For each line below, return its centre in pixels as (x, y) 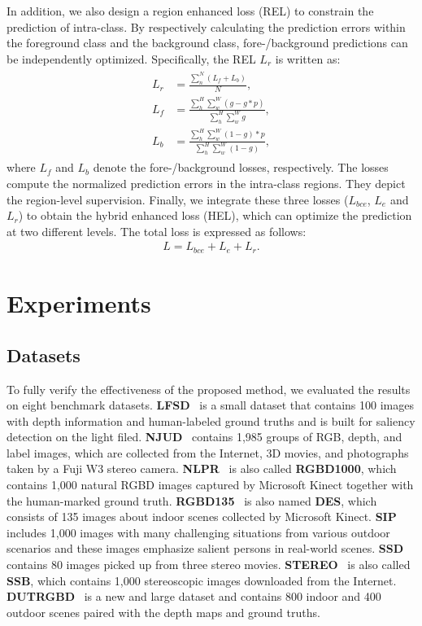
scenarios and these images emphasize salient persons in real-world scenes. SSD (205, 548)
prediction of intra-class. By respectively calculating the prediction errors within (206, 26)
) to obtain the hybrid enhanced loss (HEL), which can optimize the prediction (215, 215)
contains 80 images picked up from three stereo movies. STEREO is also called (209, 565)
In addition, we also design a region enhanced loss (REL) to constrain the (190, 11)
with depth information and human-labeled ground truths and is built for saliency (211, 420)
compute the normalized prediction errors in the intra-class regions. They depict (206, 184)
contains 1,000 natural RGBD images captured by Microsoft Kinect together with (210, 485)
